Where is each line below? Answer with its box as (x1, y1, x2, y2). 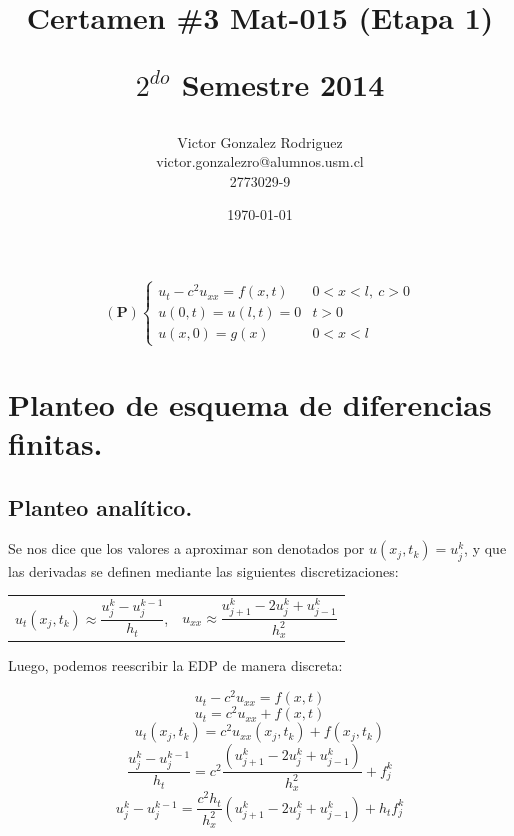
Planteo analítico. (8, 491, 193, 522)
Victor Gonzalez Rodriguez (177, 131, 343, 152)
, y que (464, 538, 507, 559)
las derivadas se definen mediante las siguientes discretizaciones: (8, 560, 399, 581)
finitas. (8, 423, 103, 463)
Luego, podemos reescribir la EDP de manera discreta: (8, 655, 343, 676)
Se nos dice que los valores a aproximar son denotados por (8, 538, 365, 559)
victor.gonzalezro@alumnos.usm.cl (156, 151, 364, 172)
